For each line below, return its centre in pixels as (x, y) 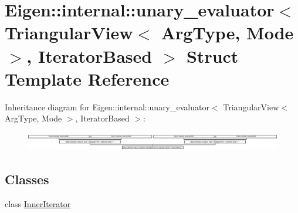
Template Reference (87, 78)
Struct (212, 55)
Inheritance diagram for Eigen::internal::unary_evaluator (107, 107)
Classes (27, 179)
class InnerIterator (38, 203)
